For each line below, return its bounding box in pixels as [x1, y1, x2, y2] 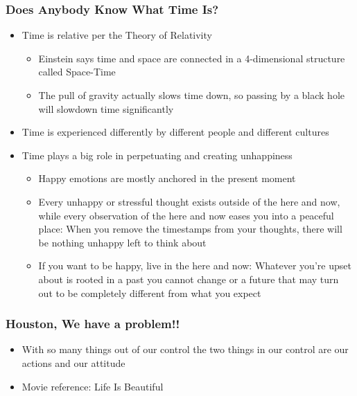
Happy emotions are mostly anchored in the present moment [38, 171, 296, 186]
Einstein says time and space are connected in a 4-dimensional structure [38, 51, 345, 65]
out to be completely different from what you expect [38, 285, 261, 300]
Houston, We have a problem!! [6, 315, 180, 332]
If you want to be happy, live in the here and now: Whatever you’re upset [38, 258, 351, 273]
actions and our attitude [21, 355, 125, 370]
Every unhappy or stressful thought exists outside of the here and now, [38, 194, 340, 208]
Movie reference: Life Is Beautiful [21, 379, 164, 393]
